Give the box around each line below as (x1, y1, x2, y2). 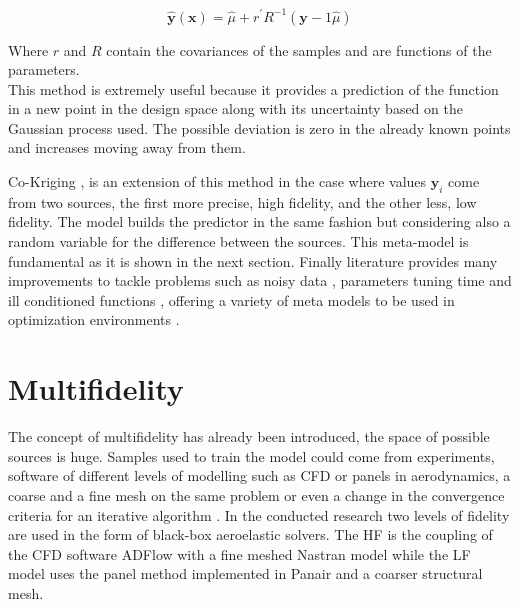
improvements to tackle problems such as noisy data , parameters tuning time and (8, 270, 512, 291)
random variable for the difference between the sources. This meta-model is (8, 231, 469, 252)
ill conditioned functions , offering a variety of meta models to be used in (8, 289, 455, 310)
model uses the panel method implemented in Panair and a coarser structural (8, 563, 483, 584)
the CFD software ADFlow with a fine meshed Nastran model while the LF (8, 543, 471, 564)
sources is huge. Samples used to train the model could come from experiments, (8, 445, 495, 466)
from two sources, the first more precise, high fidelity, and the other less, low (8, 191, 477, 212)
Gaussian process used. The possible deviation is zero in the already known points (8, 117, 511, 138)
